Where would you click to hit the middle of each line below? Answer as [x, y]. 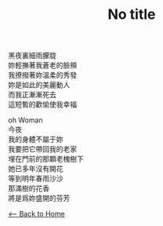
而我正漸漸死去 [32, 95]
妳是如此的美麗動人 [39, 85]
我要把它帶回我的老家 [42, 149]
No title [132, 15]
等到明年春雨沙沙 [36, 179]
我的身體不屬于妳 [36, 140]
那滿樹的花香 [29, 188]
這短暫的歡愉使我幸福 [42, 104]
